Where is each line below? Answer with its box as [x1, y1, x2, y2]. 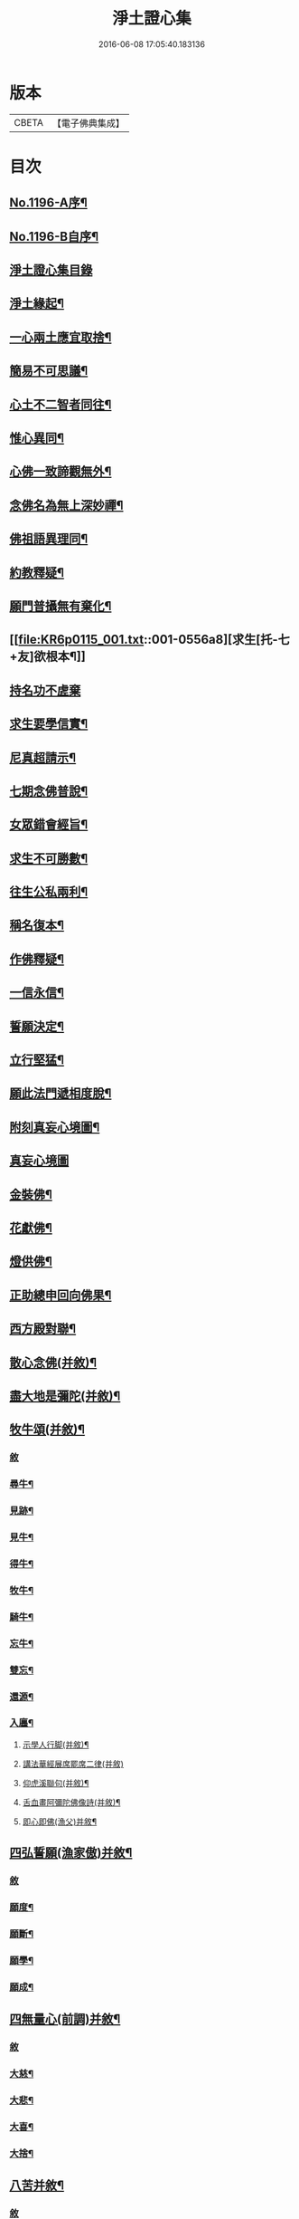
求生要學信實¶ [9, 716, 89, 732]
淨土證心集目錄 [9, 263, 93, 278]
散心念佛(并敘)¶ [9, 1354, 98, 1370]
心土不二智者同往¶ [9, 397, 112, 412]
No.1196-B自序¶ [9, 228, 99, 244]
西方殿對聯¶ [9, 1321, 77, 1336]
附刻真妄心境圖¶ [9, 1119, 100, 1134]
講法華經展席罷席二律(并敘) [22, 1758, 125, 1769]
